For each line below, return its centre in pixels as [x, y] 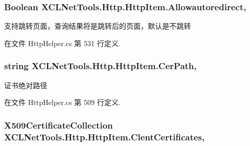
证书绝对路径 [26, 85]
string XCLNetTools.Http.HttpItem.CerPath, [101, 66]
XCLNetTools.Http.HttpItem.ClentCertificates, [104, 137]
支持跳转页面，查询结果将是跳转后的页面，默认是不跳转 [98, 26]
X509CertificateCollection [59, 125]
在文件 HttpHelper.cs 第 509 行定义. [62, 102]
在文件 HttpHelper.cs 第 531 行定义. [62, 43]
